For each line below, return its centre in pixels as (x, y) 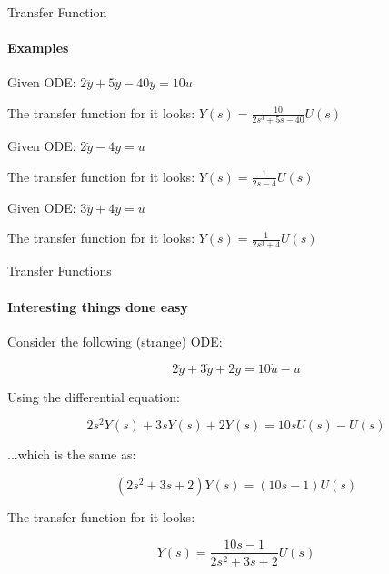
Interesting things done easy (98, 306)
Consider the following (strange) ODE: (115, 341)
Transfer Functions (60, 271)
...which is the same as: (72, 454)
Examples (38, 48)
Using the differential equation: (94, 396)
